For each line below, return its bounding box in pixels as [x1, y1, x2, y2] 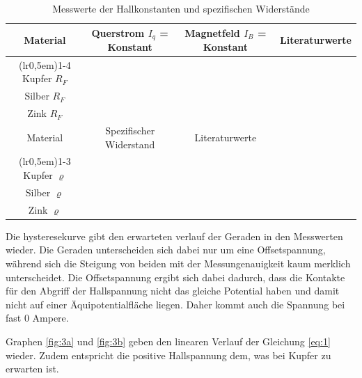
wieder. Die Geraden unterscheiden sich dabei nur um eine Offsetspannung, [6, 242, 326, 257]
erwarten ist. [6, 361, 59, 376]
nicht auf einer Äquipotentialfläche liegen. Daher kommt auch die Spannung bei [6, 297, 345, 311]
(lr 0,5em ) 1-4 [18, 57, 71, 72]
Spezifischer [105, 123, 155, 138]
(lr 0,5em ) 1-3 [18, 154, 71, 168]
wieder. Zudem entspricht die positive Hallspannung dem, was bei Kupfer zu [6, 347, 331, 362]
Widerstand [105, 136, 155, 151]
